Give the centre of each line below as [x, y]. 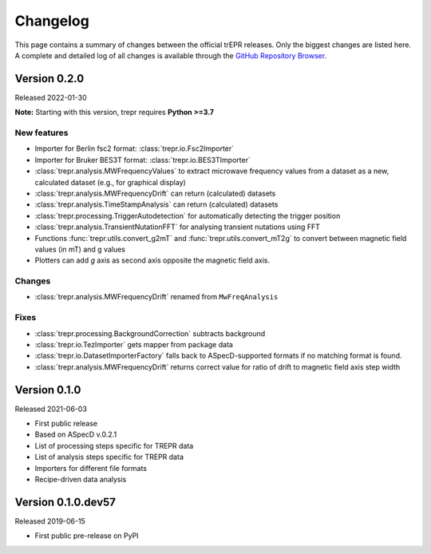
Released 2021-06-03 [51, 409]
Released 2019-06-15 [50, 521]
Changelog [52, 21]
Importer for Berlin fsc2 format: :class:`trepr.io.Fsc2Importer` [134, 148]
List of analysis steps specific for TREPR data [109, 457]
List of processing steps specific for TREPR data [114, 445]
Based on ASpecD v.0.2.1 [76, 434]
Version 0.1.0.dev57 [65, 502]
